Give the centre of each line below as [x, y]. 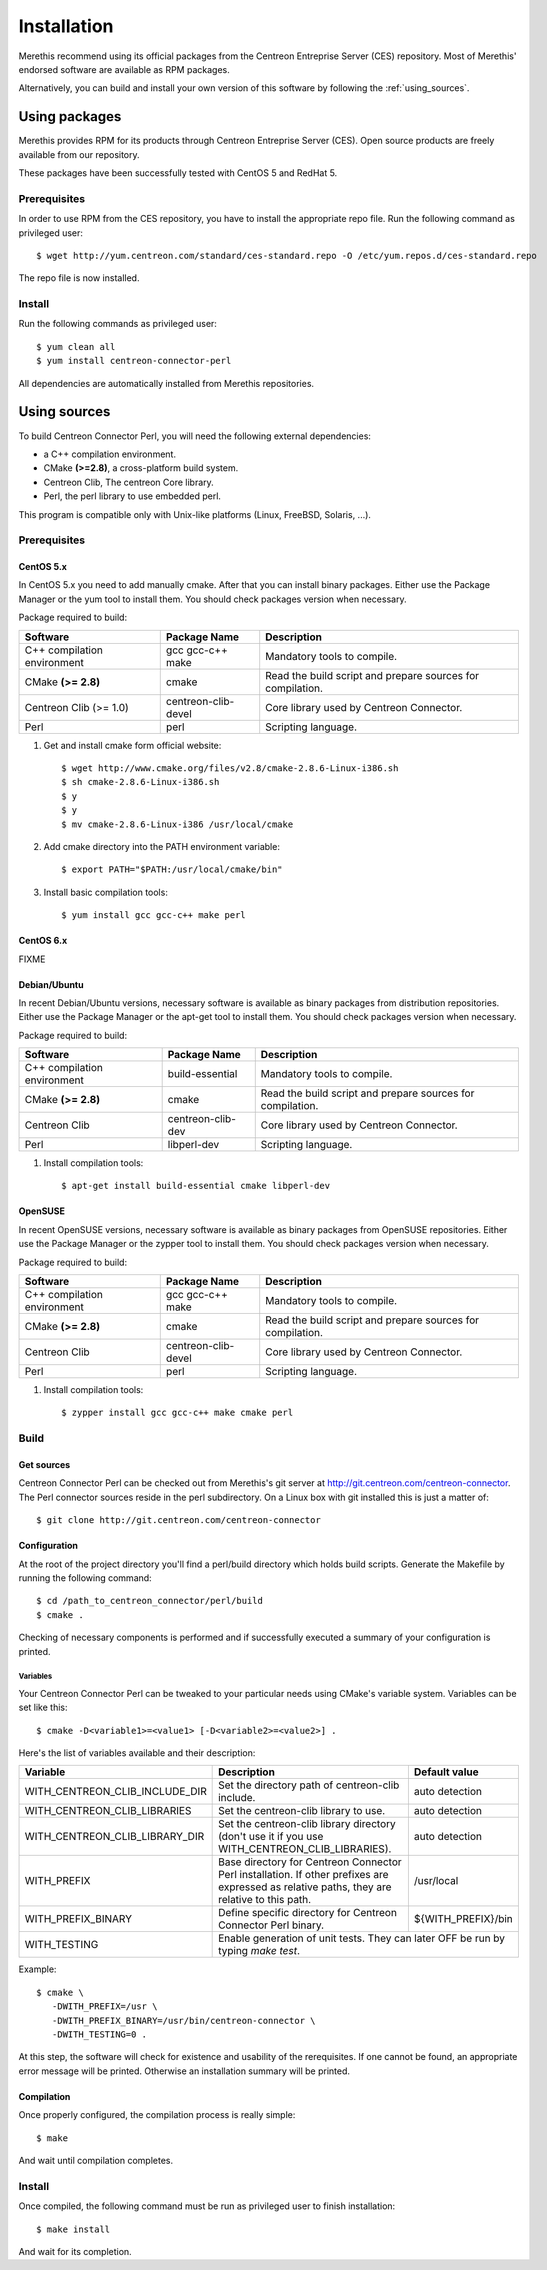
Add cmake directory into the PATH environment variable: [161, 846]
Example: [37, 1969]
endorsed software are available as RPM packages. [124, 69]
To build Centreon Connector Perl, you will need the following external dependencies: [195, 436]
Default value [446, 1772]
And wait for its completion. [75, 2251]
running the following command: [85, 1577]
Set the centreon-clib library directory [307, 1824]
